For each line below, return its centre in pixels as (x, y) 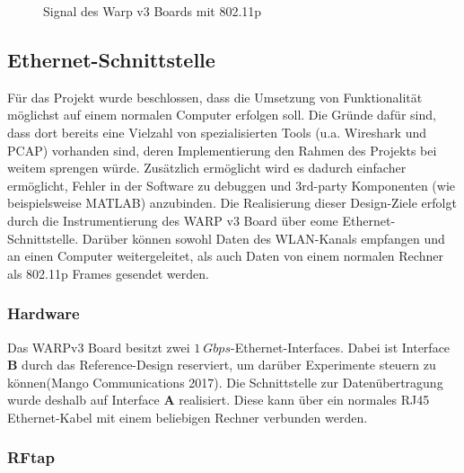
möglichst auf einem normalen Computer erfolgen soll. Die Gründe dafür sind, (222, 115)
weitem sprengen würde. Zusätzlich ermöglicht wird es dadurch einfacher (207, 168)
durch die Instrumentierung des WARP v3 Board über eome (173, 220)
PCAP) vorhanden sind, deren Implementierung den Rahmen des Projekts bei (222, 150)
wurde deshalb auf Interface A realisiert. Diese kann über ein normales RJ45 (219, 400)
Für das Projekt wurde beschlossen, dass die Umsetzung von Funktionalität (215, 97)
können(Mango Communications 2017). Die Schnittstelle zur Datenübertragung (225, 382)
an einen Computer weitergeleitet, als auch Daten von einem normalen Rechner (225, 256)
